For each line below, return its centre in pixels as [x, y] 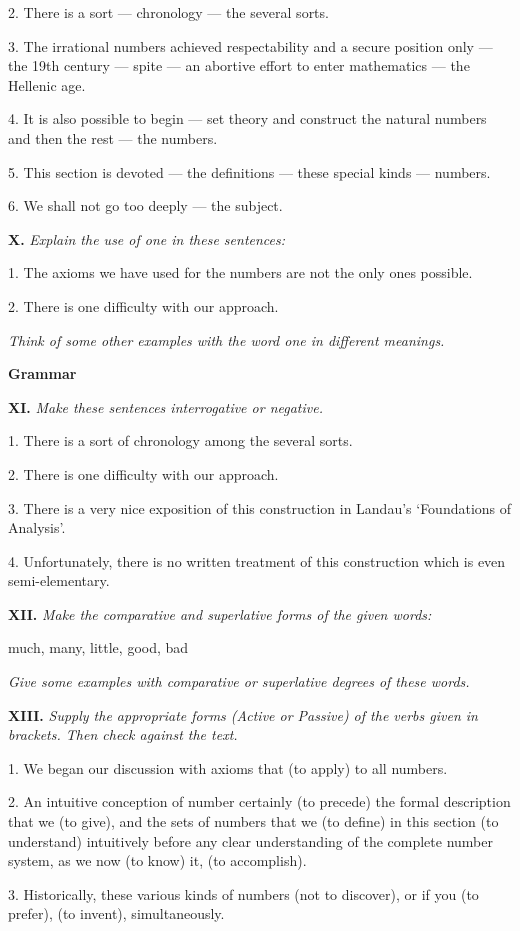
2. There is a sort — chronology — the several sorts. [168, 12]
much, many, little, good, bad [98, 647]
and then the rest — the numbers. [113, 137]
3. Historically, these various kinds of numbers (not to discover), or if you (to [243, 893]
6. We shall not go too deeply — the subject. [145, 205]
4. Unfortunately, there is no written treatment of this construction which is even [257, 560]
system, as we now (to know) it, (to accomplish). [157, 860]
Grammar [42, 373]
